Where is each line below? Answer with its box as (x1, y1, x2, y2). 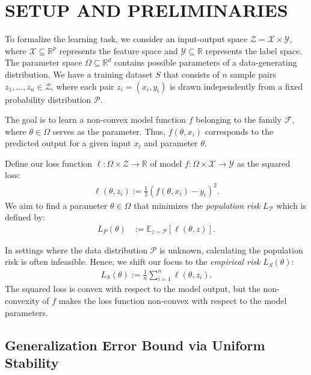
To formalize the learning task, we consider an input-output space (5, 33, 248, 45)
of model (150, 157, 182, 169)
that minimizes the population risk (134, 199, 260, 211)
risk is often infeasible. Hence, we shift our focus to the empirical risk (5, 255, 260, 268)
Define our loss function (5, 157, 93, 169)
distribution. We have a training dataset (5, 67, 153, 80)
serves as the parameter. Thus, (52, 125, 166, 137)
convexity (5, 294, 40, 306)
